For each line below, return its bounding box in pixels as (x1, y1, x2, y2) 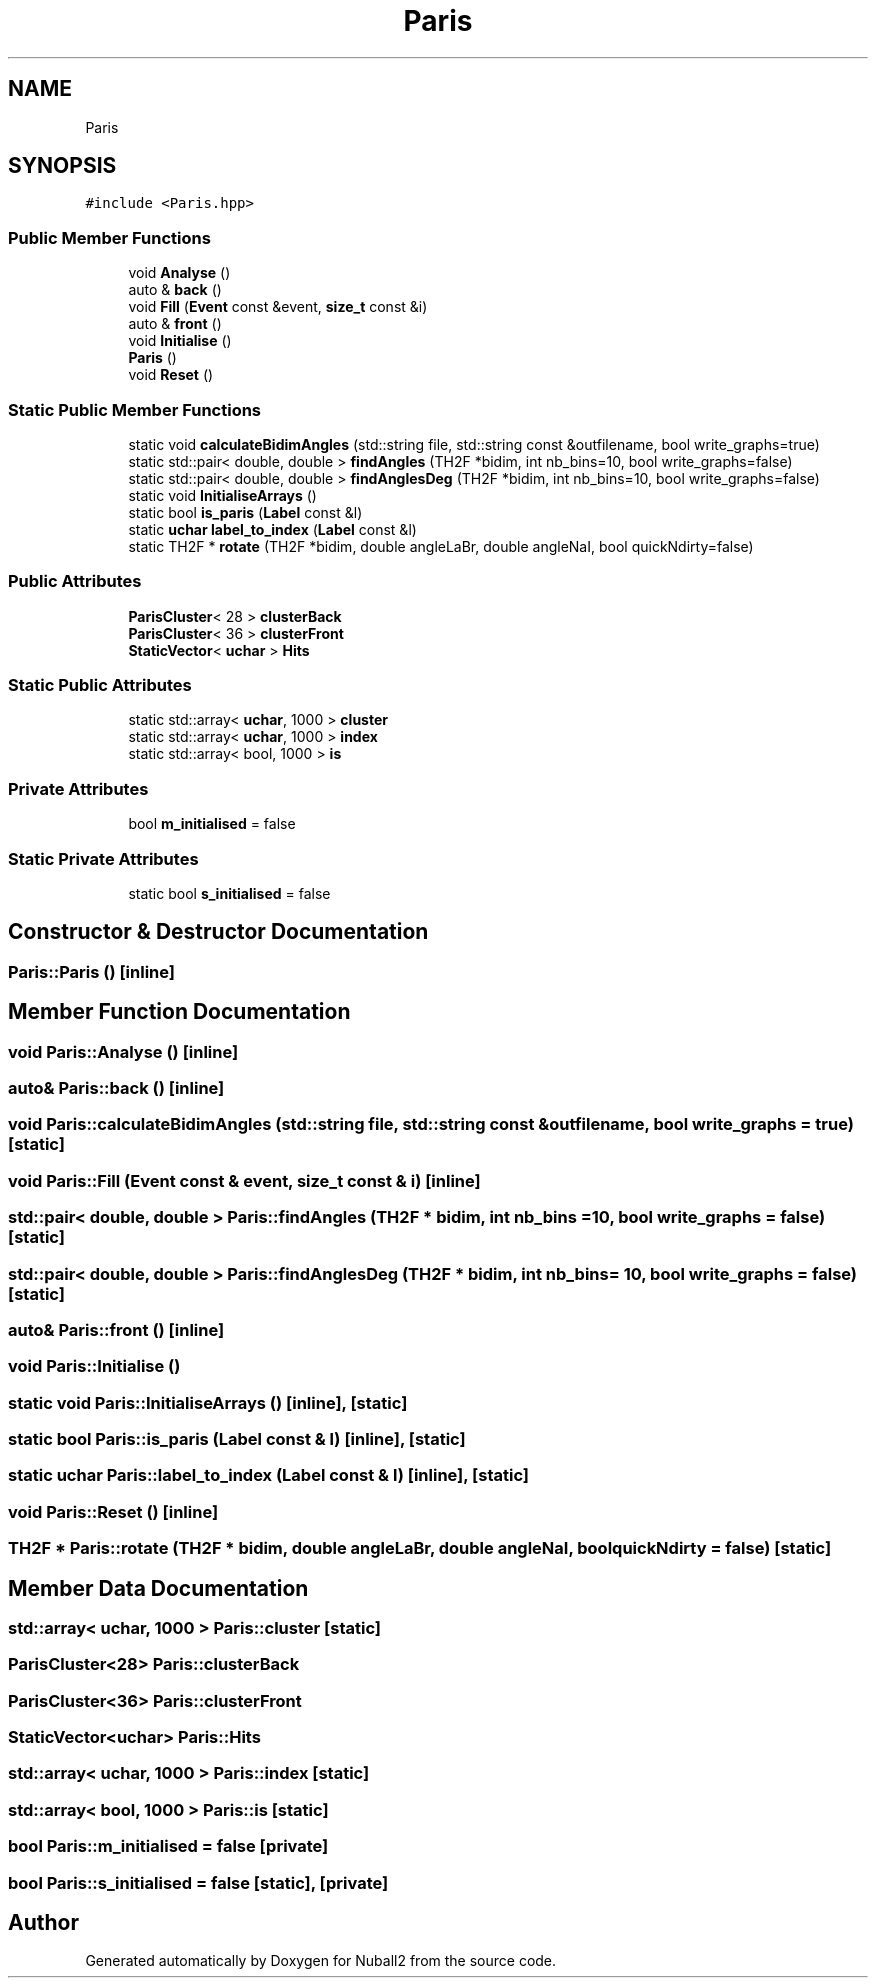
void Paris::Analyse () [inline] (8, 1041, 239, 1062)
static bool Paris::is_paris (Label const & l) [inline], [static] (8, 1429, 466, 1449)
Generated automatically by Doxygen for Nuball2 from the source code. (85, 1952, 557, 1970)
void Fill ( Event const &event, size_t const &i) (128, 298, 428, 316)
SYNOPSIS (8, 153, 117, 179)
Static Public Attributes (8, 675, 192, 696)
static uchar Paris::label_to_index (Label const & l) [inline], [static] (8, 1465, 530, 1486)
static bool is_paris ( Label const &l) (128, 503, 363, 521)
